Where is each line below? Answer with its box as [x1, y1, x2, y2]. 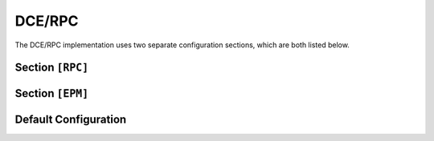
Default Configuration [14, 113, 127, 127]
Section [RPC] [14, 61, 89, 75]
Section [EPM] [14, 87, 89, 100]
